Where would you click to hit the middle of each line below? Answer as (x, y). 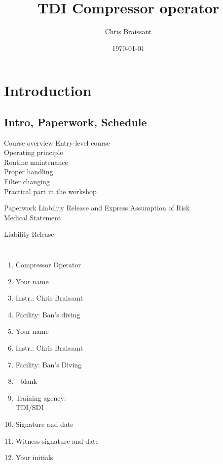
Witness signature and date (57, 440)
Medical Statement (33, 217)
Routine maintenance (36, 162)
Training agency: (41, 397)
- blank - (29, 381)
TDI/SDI (30, 407)
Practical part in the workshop (50, 191)
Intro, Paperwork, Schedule (75, 122)
